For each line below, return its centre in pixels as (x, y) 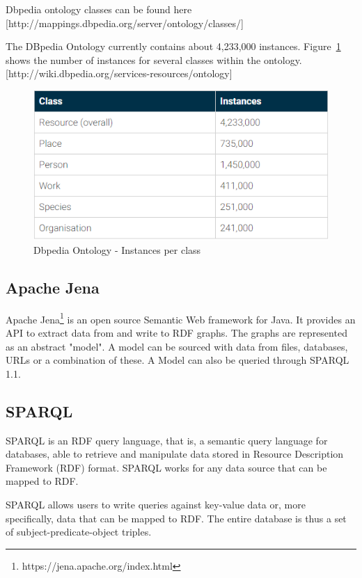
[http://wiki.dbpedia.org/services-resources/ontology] (119, 73)
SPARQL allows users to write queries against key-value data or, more (156, 504)
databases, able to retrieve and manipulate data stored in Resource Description (175, 454)
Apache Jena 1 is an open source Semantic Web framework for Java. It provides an (181, 318)
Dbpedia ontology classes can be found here (99, 9)
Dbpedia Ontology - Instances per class (117, 249)
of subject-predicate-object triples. (79, 532)
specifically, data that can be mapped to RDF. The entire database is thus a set (176, 518)
